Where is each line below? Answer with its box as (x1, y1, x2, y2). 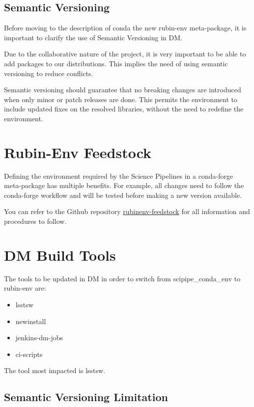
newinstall (15, 316, 46, 326)
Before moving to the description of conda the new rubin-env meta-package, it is (4, 23, 247, 33)
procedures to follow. (4, 216, 67, 226)
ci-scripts (15, 349, 43, 359)
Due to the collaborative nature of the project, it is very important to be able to (4, 49, 246, 59)
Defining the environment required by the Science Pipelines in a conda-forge (4, 170, 233, 181)
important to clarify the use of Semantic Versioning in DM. (4, 32, 182, 42)
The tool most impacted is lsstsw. (4, 365, 106, 376)
